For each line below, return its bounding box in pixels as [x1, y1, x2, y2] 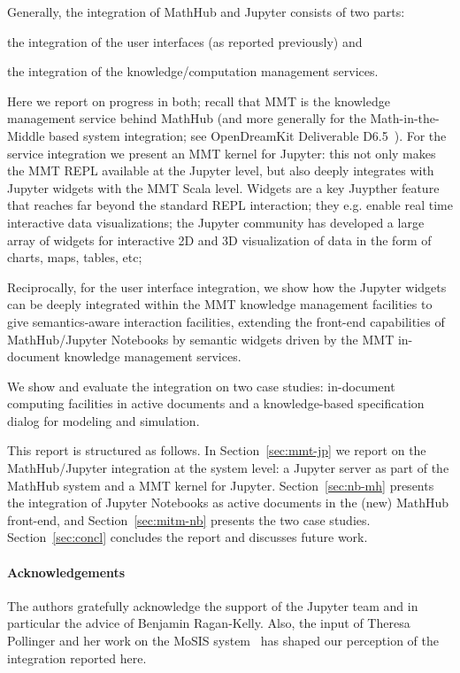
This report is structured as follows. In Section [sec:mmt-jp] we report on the [7, 441, 426, 460]
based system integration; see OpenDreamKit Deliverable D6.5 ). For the [49, 126, 447, 144]
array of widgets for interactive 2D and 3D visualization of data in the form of [7, 230, 432, 249]
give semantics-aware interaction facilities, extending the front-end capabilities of [7, 312, 445, 330]
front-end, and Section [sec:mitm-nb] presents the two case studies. [7, 510, 371, 529]
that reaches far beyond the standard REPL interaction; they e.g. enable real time [7, 196, 453, 214]
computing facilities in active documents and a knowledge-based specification [7, 394, 425, 413]
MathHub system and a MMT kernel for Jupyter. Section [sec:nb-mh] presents [7, 476, 434, 494]
